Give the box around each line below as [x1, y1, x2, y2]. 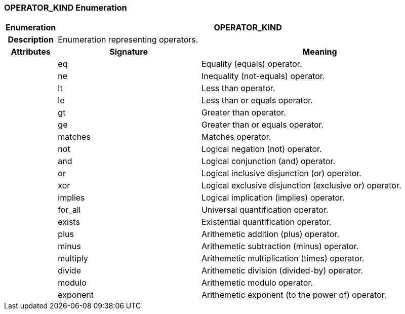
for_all [58, 205, 81, 215]
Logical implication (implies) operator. [201, 192, 345, 203]
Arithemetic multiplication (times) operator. [201, 253, 364, 264]
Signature [109, 47, 148, 57]
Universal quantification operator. [201, 205, 329, 215]
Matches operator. [201, 132, 271, 142]
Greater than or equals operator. [201, 120, 324, 130]
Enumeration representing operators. [58, 34, 198, 45]
